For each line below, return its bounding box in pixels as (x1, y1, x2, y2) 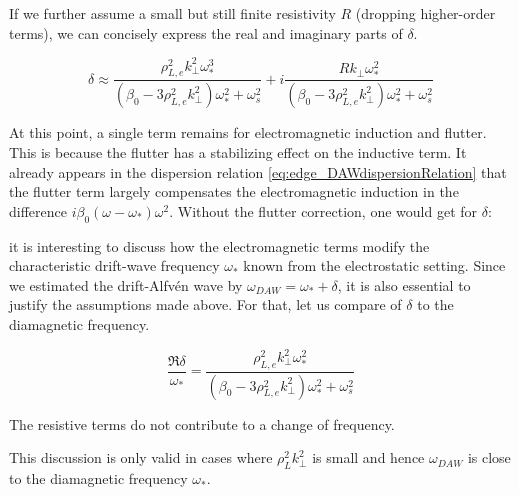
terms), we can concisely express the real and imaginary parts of (9, 22, 403, 43)
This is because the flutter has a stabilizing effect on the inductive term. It (9, 141, 467, 162)
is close (467, 447, 511, 468)
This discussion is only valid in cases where (9, 447, 273, 468)
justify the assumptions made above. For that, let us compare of (9, 294, 402, 315)
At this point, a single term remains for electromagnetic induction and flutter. (9, 122, 487, 143)
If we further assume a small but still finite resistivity (9, 3, 336, 23)
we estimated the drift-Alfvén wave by (9, 274, 243, 295)
